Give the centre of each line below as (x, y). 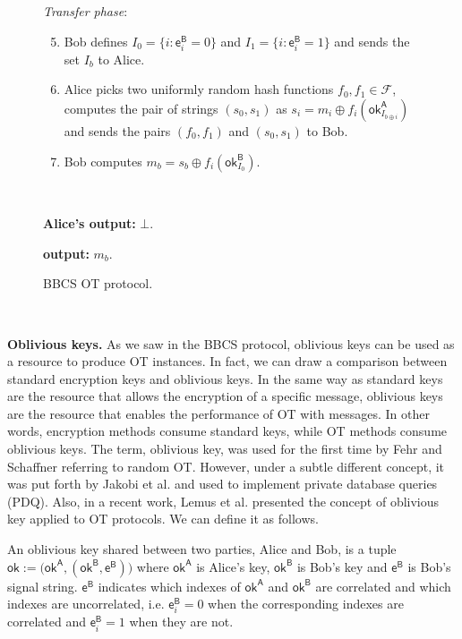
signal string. (43, 586)
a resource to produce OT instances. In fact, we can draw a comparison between (227, 361)
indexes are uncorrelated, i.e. (86, 604)
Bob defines (96, 41)
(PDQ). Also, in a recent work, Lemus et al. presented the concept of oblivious (223, 501)
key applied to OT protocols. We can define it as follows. (163, 519)
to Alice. (121, 59)
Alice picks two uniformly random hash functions (199, 89)
